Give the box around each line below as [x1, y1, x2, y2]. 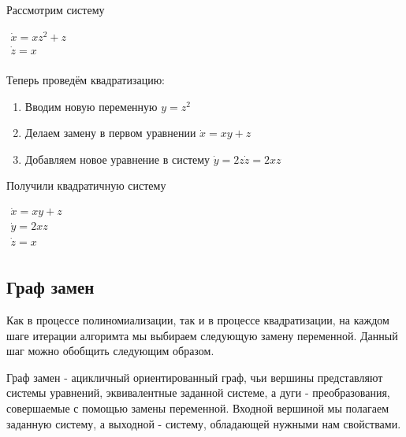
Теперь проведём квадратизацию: [6, 71, 165, 87]
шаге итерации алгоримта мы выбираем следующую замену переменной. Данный [6, 327, 398, 343]
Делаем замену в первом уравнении [24, 124, 196, 141]
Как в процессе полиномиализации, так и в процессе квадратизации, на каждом [6, 311, 389, 328]
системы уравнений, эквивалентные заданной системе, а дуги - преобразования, [6, 384, 390, 401]
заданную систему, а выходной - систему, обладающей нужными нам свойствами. [6, 415, 401, 431]
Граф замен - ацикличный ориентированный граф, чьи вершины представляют [6, 368, 383, 385]
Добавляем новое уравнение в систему [24, 150, 210, 167]
